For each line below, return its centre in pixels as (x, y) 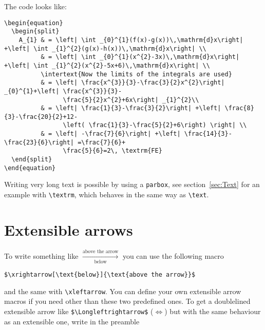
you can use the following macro (173, 255)
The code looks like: (35, 6)
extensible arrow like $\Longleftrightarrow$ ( (79, 311)
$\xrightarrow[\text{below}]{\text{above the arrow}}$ (100, 274)
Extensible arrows (69, 229)
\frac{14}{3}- (208, 134)
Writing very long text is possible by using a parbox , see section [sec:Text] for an (132, 184)
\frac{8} (239, 108)
